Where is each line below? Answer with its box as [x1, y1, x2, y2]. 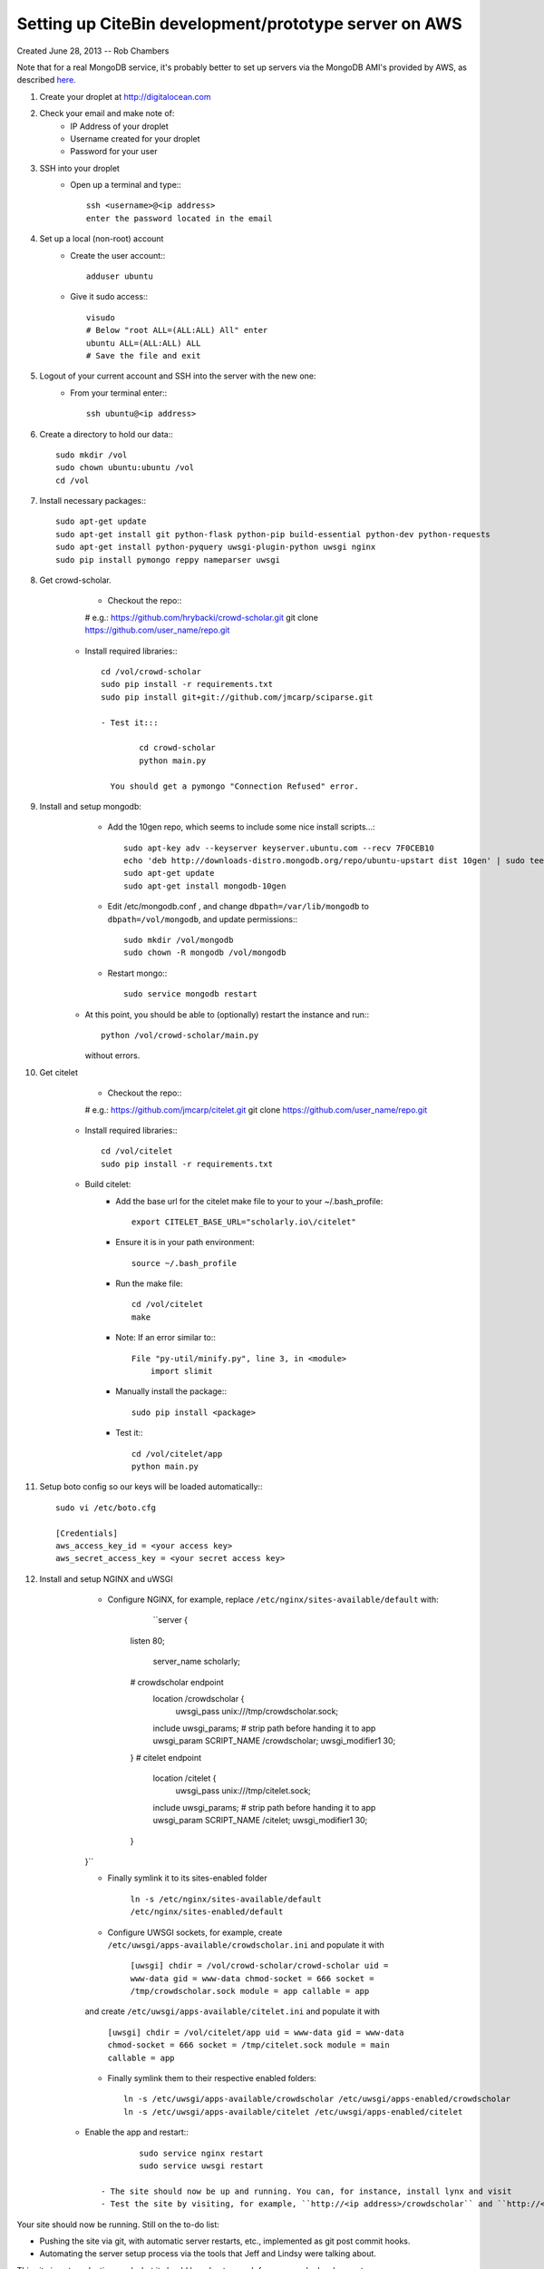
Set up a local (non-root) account [39, 233, 164, 244]
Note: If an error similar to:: [115, 1332, 217, 1343]
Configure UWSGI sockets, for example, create [107, 1927, 283, 1938]
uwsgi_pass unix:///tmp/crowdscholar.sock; [175, 1706, 339, 1717]
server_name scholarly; [152, 1656, 240, 1667]
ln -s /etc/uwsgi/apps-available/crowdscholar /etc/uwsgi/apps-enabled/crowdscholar [123, 2094, 511, 2105]
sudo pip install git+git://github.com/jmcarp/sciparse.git [101, 692, 374, 702]
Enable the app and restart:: [84, 2127, 189, 2137]
